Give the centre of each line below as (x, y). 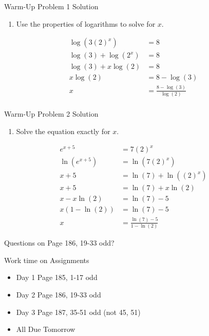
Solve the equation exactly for (63, 131)
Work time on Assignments (47, 260)
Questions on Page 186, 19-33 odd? (59, 243)
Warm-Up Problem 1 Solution (51, 6)
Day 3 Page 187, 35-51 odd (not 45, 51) (78, 312)
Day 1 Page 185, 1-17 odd (57, 277)
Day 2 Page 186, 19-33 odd (59, 294)
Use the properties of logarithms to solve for (86, 23)
